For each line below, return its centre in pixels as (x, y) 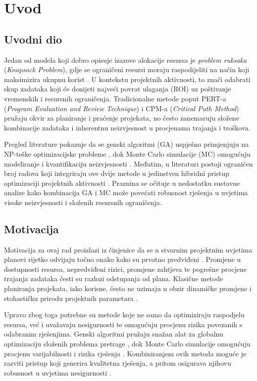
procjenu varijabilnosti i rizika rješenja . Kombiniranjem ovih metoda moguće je (125, 353)
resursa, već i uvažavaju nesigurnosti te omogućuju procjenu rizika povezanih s (123, 324)
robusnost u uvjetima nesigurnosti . (58, 372)
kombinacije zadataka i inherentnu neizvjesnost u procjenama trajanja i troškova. (127, 127)
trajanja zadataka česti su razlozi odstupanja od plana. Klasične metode (114, 278)
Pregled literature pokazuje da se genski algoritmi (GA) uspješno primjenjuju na (126, 144)
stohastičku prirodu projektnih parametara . (71, 298)
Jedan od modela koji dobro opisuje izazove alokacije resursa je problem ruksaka (126, 60)
